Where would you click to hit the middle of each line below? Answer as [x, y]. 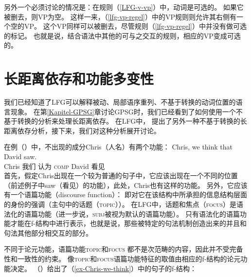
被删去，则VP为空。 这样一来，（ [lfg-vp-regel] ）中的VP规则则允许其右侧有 [120, 16]
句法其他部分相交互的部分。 [48, 232]
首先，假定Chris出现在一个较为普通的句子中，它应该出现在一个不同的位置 [121, 175]
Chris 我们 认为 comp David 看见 [54, 166]
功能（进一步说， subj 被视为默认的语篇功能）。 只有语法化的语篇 [139, 213]
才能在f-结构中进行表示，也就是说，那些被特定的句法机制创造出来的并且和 [128, 223]
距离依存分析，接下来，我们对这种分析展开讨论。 [82, 130]
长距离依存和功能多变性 [79, 79]
